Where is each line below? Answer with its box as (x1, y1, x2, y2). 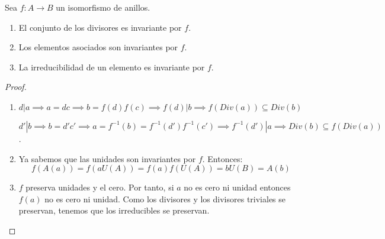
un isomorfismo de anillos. (56, 1, 150, 13)
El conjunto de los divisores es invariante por (18, 21, 182, 33)
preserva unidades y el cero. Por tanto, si (25, 181, 174, 193)
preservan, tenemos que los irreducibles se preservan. (18, 204, 210, 217)
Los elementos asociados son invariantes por (18, 41, 178, 53)
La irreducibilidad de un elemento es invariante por (18, 60, 205, 73)
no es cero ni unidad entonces (184, 181, 291, 193)
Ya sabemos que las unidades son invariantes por (18, 152, 196, 164)
